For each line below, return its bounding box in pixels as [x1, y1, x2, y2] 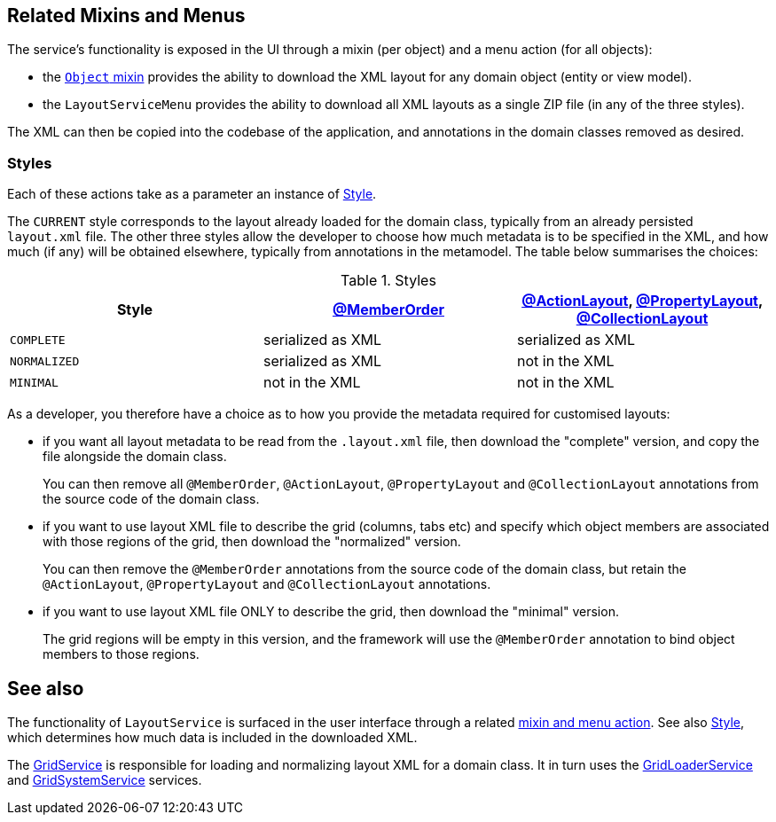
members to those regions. [43, 646, 200, 662]
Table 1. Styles [341, 271, 436, 290]
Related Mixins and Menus [7, 4, 246, 27]
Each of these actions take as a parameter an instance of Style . [7, 186, 377, 202]
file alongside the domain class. [43, 449, 227, 465]
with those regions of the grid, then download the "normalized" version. [43, 534, 461, 550]
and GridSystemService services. [7, 772, 202, 788]
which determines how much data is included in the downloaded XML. [7, 730, 418, 746]
